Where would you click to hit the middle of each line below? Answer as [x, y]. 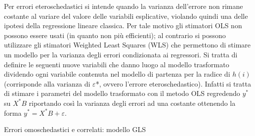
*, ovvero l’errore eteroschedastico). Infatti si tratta [173, 83]
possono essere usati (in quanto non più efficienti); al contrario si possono [115, 35]
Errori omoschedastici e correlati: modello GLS [75, 129]
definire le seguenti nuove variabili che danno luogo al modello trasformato [117, 64]
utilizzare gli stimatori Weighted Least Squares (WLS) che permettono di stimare [127, 45]
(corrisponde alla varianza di [47, 83]
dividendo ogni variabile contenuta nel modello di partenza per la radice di [117, 74]
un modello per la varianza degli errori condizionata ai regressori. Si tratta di [121, 54]
